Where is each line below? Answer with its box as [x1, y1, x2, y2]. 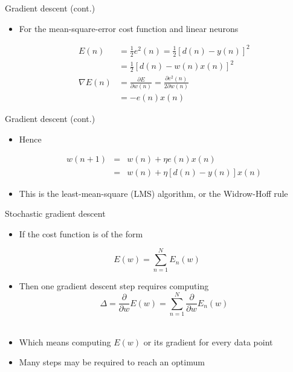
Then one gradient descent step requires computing [19, 280, 209, 292]
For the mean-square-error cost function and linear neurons [19, 22, 239, 34]
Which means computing [19, 335, 111, 348]
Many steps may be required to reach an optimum [19, 356, 205, 368]
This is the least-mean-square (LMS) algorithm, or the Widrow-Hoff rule [19, 187, 288, 199]
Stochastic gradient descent [5, 207, 106, 220]
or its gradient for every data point [143, 335, 273, 348]
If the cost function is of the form [19, 227, 143, 240]
